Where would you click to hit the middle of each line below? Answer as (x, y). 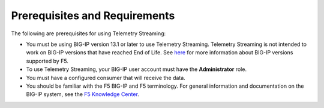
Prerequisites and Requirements (93, 16)
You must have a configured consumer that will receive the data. (106, 78)
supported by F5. (47, 61)
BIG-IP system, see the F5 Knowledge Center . (82, 94)
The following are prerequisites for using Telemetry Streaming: (88, 33)
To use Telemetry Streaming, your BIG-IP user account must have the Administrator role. (136, 69)
